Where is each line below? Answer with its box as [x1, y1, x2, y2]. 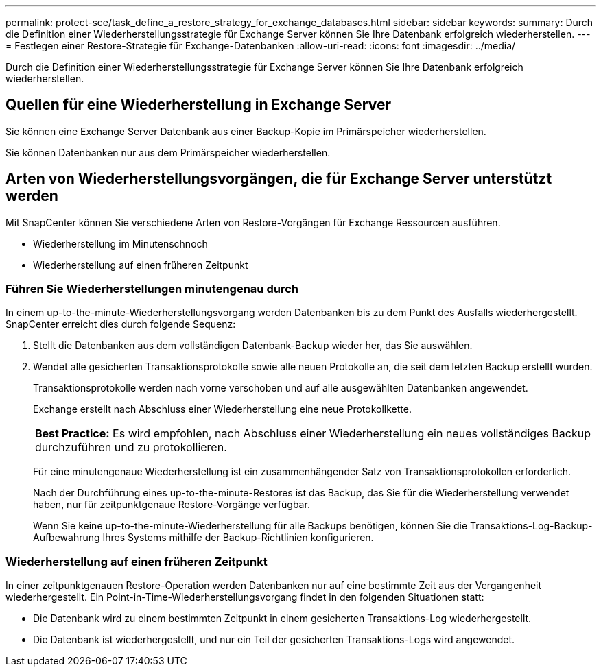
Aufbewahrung [33, 531, 100, 544]
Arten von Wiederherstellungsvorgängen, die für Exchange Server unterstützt [5, 170, 552, 188]
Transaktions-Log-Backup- [470, 520, 593, 532]
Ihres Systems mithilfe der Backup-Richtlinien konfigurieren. [102, 531, 374, 544]
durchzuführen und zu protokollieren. [35, 440, 227, 455]
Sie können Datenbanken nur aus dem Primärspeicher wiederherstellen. [5, 146, 331, 158]
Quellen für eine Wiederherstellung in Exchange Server [5, 96, 391, 114]
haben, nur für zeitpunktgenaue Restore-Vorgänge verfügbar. [33, 499, 310, 511]
